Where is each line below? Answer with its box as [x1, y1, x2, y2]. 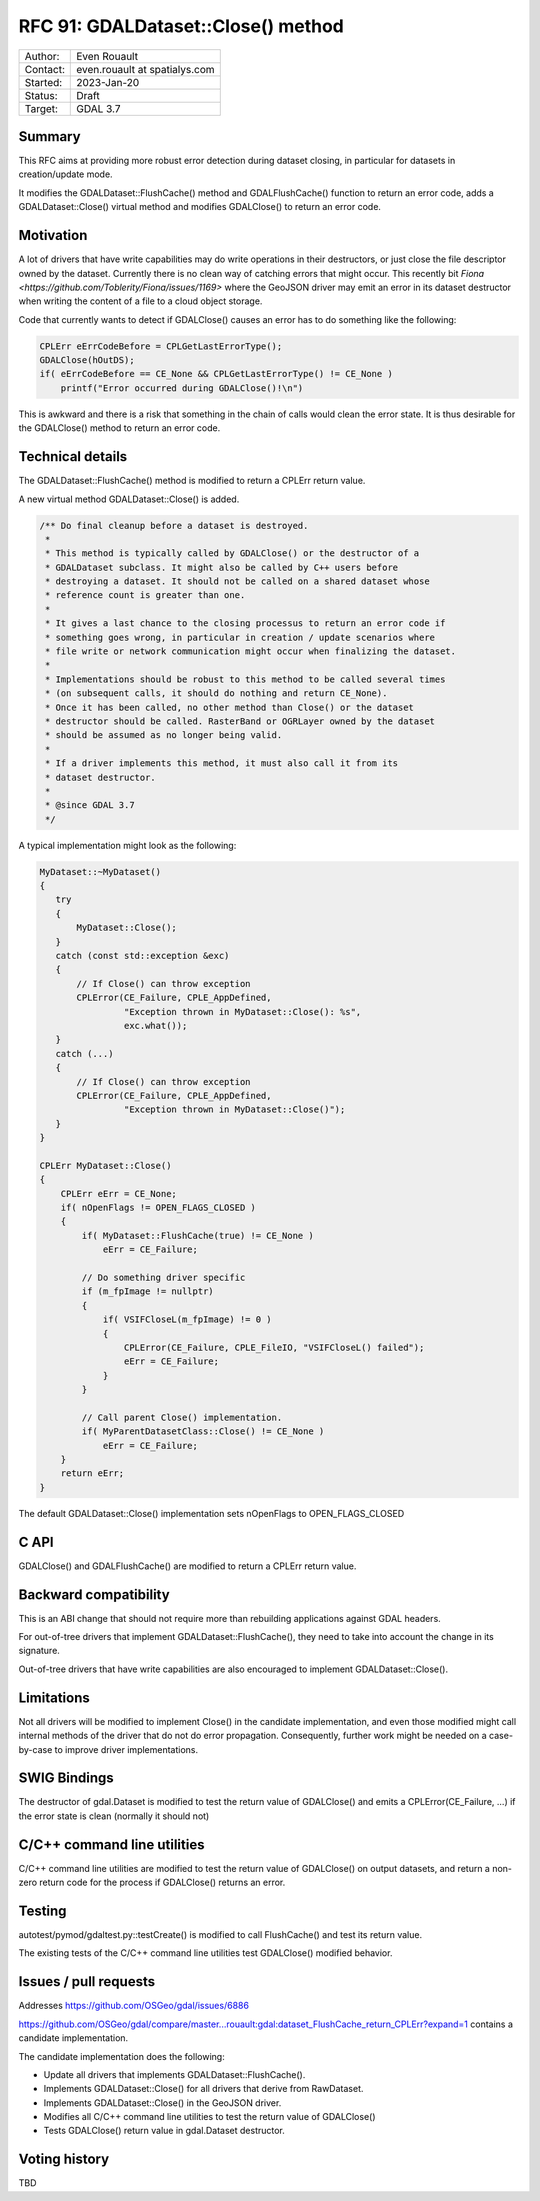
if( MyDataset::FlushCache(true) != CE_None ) [81, 1230, 314, 1241]
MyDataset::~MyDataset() [39, 866, 162, 877]
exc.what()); [123, 1020, 188, 1031]
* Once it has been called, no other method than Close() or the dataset [45, 701, 415, 713]
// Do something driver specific [81, 1272, 246, 1284]
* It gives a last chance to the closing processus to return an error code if [45, 618, 446, 629]
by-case [18, 1743, 53, 1755]
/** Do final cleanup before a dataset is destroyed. [39, 520, 309, 531]
